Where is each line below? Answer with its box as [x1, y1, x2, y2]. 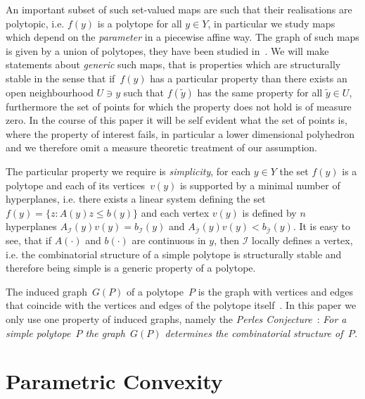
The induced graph [6, 284, 87, 298]
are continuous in [132, 233, 206, 248]
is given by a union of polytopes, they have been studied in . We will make [6, 43, 329, 58]
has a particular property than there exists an [150, 70, 347, 85]
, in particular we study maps [207, 15, 335, 30]
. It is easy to [293, 219, 350, 234]
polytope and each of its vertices [6, 177, 146, 192]
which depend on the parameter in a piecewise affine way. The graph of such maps [6, 30, 359, 44]
